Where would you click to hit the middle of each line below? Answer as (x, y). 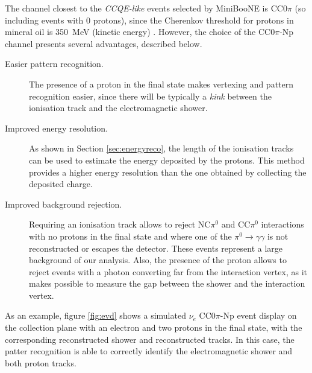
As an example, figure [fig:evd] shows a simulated (95, 315)
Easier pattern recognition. (54, 64)
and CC (236, 224)
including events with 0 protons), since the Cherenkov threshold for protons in (149, 20)
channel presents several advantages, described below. (104, 43)
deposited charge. (61, 184)
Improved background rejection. (64, 204)
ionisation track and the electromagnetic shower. (118, 108)
